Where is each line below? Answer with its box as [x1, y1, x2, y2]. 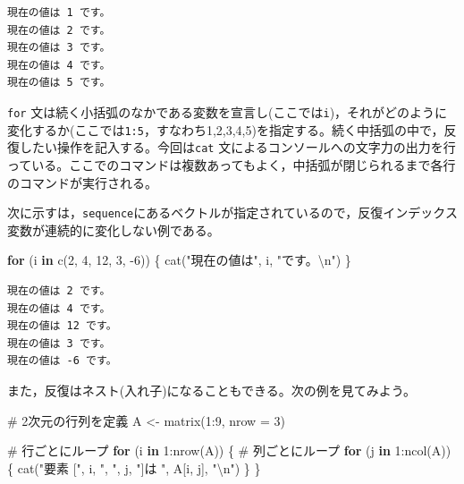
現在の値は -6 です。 [7, 354, 117, 368]
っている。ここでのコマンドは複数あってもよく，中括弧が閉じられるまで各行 [7, 155, 456, 174]
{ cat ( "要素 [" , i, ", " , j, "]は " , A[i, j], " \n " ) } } [7, 458, 261, 477]
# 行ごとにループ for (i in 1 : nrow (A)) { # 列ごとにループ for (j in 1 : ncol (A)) [7, 441, 451, 460]
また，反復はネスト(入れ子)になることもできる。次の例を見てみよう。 [7, 380, 416, 399]
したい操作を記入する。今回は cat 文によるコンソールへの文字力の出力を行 [19, 138, 456, 157]
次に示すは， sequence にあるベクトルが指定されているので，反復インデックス [7, 203, 458, 222]
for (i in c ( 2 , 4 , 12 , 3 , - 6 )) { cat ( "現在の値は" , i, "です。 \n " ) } [7, 250, 351, 269]
